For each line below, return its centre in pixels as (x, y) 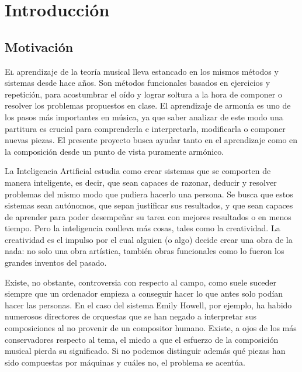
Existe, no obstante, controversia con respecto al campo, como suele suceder (141, 282)
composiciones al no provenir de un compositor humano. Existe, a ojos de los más (151, 328)
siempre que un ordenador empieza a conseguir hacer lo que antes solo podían (144, 293)
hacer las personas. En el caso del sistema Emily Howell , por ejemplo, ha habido (148, 305)
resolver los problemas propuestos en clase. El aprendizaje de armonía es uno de (148, 105)
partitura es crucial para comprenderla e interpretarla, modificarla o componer (145, 128)
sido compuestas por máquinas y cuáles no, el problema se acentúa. (125, 362)
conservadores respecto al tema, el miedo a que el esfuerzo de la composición (142, 339)
